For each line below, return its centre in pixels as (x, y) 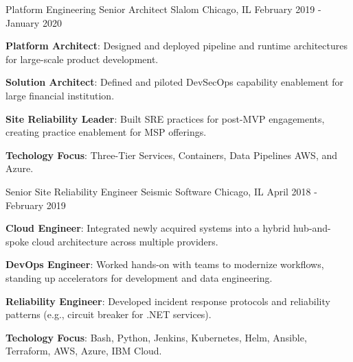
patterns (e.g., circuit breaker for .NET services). (109, 314)
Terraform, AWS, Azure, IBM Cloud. (84, 351)
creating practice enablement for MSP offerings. (106, 132)
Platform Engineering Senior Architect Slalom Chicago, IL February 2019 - (163, 9)
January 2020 (34, 22)
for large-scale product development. (82, 59)
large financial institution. (60, 95)
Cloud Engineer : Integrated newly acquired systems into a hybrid (148, 228)
